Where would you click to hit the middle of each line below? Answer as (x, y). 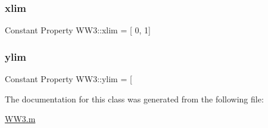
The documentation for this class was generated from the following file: (134, 99)
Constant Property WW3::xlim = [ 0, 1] (78, 30)
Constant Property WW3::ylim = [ (68, 79)
